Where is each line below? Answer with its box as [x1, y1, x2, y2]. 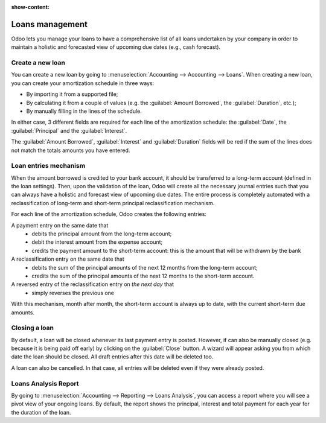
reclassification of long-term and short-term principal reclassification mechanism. [11, 199, 215, 206]
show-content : [11, 4, 50, 10]
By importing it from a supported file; [26, 91, 118, 98]
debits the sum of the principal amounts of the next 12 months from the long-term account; [31, 264, 258, 271]
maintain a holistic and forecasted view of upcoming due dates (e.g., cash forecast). [11, 43, 220, 51]
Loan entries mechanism [11, 162, 86, 170]
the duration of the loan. [11, 409, 72, 416]
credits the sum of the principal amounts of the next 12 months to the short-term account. [31, 272, 255, 279]
